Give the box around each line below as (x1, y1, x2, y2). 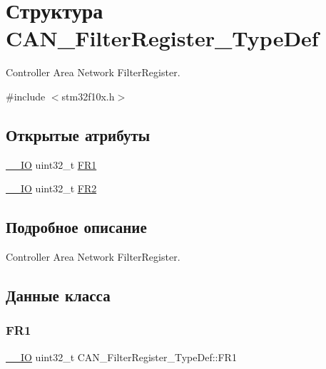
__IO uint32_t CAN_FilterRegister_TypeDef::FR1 (6, 349, 237, 364)
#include (6, 88, 46, 103)
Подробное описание (6, 216, 147, 238)
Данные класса (6, 284, 111, 306)
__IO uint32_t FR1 (6, 157, 97, 172)
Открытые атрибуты (6, 123, 151, 145)
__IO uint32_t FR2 (6, 181, 97, 196)
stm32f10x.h (61, 88, 115, 103)
